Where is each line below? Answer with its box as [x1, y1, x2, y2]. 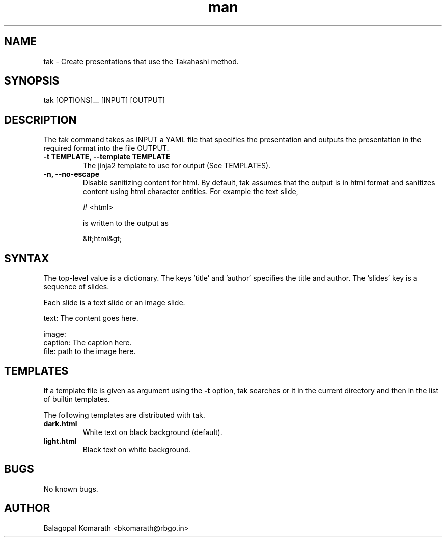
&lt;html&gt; [82, 234, 122, 244]
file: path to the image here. [43, 347, 136, 356]
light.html [43, 436, 77, 445]
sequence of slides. [43, 282, 109, 291]
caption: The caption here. [43, 338, 132, 347]
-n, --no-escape [43, 170, 100, 179]
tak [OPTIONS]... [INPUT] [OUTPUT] [43, 96, 165, 105]
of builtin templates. [43, 394, 110, 403]
